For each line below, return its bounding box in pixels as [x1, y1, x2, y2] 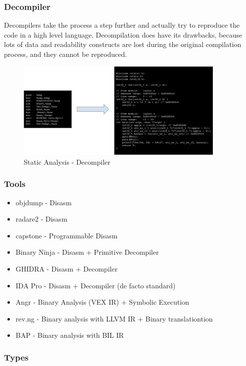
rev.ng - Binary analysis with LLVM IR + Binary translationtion [15, 313, 213, 323]
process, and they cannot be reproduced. [4, 49, 127, 59]
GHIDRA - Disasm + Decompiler [15, 263, 118, 274]
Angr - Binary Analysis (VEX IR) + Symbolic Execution [15, 297, 190, 307]
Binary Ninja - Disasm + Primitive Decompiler [15, 247, 159, 257]
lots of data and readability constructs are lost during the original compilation [4, 39, 242, 49]
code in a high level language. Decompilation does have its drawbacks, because [4, 29, 243, 40]
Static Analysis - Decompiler [24, 156, 110, 167]
